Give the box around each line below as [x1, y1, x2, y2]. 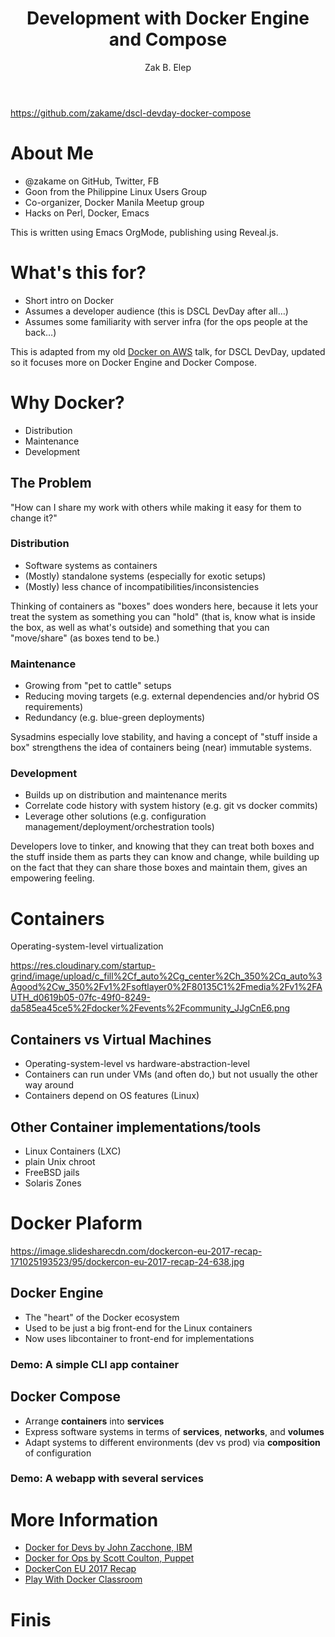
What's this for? [10, 262, 147, 284]
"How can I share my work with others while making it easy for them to [10, 501, 302, 513]
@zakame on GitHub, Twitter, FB [24, 175, 160, 187]
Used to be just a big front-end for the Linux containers [24, 1322, 253, 1334]
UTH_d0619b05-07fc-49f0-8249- [10, 992, 151, 1004]
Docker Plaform [10, 1212, 143, 1235]
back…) [24, 326, 57, 338]
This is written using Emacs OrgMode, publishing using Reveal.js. [10, 226, 279, 238]
